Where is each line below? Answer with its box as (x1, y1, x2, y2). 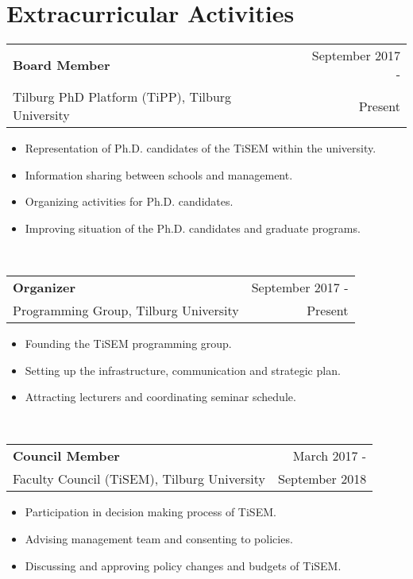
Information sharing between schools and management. (25, 166, 293, 183)
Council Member (13, 446, 120, 465)
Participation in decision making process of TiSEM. (25, 504, 276, 520)
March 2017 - (292, 446, 367, 465)
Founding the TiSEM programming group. (25, 335, 232, 352)
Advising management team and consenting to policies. (25, 531, 293, 547)
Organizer (13, 278, 76, 297)
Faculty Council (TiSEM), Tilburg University (13, 469, 266, 488)
